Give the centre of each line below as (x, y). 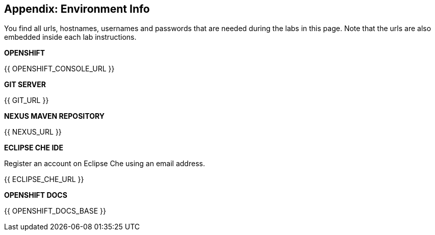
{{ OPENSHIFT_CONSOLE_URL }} (59, 69)
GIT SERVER (25, 85)
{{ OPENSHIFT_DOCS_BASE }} (55, 211)
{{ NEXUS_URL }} (33, 132)
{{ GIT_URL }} (27, 100)
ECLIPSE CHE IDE (34, 148)
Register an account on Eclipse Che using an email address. (105, 164)
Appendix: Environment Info (77, 9)
